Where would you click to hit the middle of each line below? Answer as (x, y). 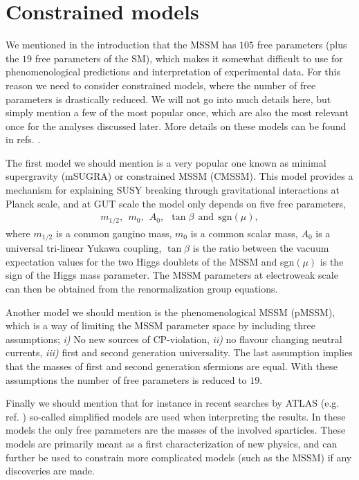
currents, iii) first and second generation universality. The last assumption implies (179, 352)
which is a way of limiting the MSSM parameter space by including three (160, 325)
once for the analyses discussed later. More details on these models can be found (176, 126)
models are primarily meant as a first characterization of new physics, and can (172, 443)
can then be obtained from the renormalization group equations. (142, 288)
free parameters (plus (302, 45)
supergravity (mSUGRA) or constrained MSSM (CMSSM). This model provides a (179, 176)
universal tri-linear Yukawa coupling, (84, 248)
